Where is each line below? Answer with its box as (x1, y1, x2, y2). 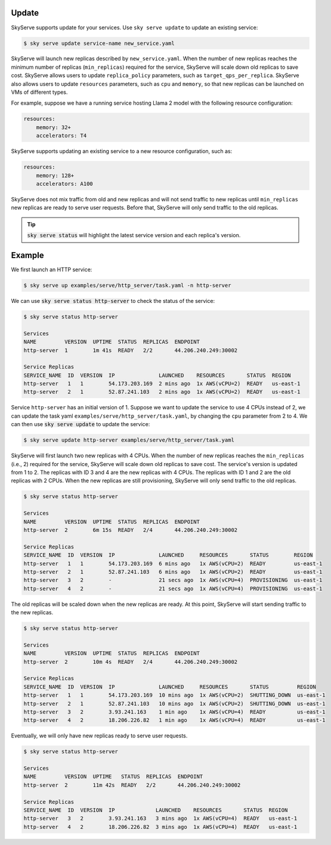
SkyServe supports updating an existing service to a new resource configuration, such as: (11, 148, 233, 155)
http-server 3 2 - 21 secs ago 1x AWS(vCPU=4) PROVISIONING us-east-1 (23, 577, 323, 584)
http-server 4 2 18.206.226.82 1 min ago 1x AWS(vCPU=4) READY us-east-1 (23, 717, 326, 724)
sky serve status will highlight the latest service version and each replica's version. (27, 232, 241, 239)
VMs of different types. (11, 88, 68, 96)
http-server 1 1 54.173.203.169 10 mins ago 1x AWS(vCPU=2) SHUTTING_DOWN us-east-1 (23, 692, 326, 699)
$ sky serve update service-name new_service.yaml (23, 39, 175, 47)
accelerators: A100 (36, 180, 94, 187)
